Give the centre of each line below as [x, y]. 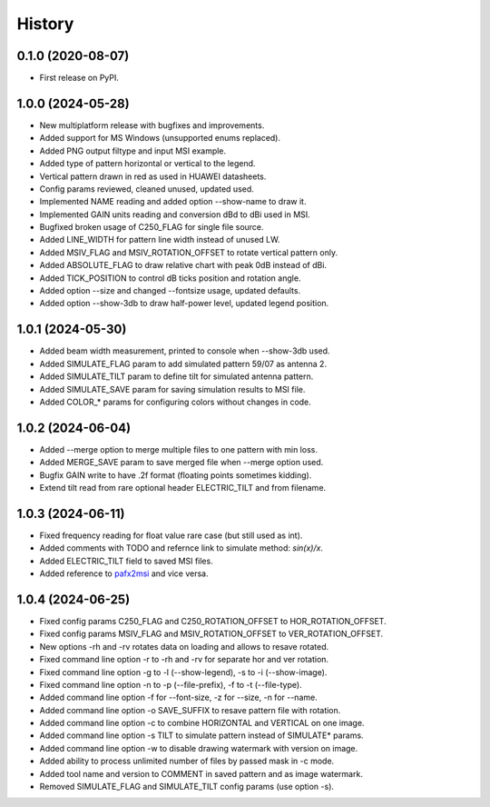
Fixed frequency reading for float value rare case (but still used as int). [171, 535]
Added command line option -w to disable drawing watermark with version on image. [199, 748]
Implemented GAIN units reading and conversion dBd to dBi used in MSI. [175, 214]
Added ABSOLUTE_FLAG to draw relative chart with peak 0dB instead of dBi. [183, 265]
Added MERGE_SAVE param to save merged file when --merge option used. [181, 463]
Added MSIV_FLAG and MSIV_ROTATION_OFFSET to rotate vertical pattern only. [189, 252]
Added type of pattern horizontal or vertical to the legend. [147, 164]
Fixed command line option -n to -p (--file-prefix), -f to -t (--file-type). [171, 684]
